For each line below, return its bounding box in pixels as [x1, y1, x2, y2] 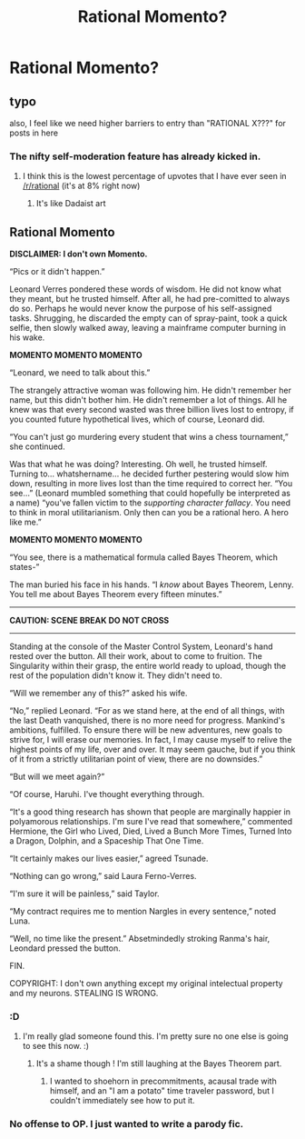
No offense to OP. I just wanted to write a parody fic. [9, 1118, 244, 1131]
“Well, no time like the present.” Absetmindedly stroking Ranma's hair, [9, 934, 271, 944]
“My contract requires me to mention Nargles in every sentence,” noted [9, 906, 277, 917]
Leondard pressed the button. [9, 943, 121, 954]
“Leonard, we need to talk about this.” [9, 367, 151, 378]
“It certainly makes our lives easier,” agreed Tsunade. [9, 853, 209, 864]
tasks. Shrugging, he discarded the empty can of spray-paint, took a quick [9, 313, 288, 324]
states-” [9, 562, 40, 573]
